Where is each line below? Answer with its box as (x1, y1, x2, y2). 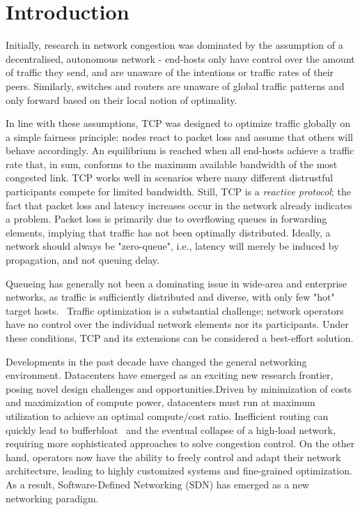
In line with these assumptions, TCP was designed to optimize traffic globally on (6, 116, 350, 130)
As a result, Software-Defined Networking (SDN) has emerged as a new (6, 477, 309, 491)
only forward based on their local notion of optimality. (6, 92, 237, 107)
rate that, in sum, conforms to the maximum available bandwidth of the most (6, 156, 338, 171)
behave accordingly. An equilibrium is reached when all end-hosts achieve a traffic (6, 143, 354, 158)
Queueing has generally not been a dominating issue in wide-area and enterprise (6, 276, 347, 290)
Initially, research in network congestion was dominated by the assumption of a (6, 38, 343, 52)
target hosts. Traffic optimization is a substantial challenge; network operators (6, 303, 344, 317)
